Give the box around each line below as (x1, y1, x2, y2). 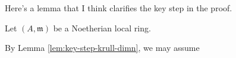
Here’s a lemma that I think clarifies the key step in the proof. (5, 2, 232, 14)
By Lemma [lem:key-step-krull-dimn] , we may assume (5, 41, 200, 54)
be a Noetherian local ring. (53, 21, 151, 34)
